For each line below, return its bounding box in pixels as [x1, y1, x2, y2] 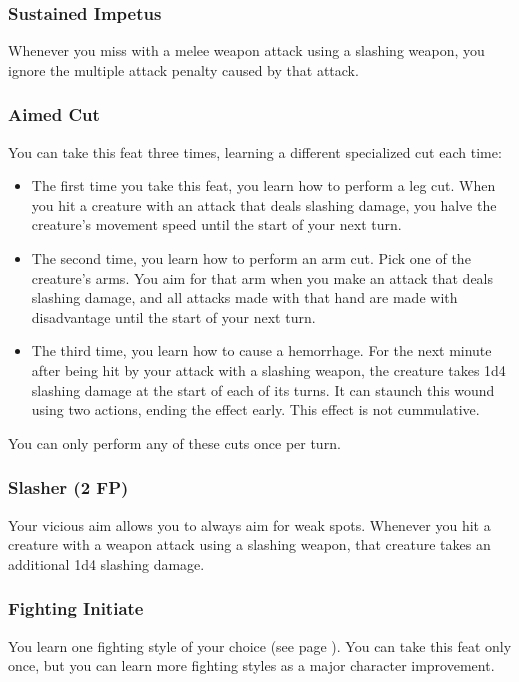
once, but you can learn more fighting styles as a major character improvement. [8, 655, 495, 676]
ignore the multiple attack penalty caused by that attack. [8, 59, 359, 80]
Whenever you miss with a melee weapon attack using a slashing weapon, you [8, 40, 485, 61]
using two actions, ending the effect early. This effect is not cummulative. [31, 399, 480, 420]
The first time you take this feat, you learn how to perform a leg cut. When [31, 175, 496, 196]
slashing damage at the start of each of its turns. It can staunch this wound [31, 379, 495, 400]
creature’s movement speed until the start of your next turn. [31, 214, 402, 235]
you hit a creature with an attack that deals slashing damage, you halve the [31, 194, 497, 215]
